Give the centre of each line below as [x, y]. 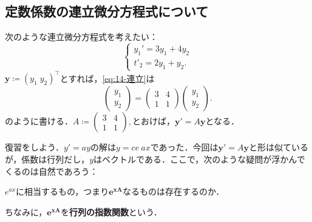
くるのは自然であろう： [52, 171]
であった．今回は [184, 147]
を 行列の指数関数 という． [111, 211]
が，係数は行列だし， [47, 159]
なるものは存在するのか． [173, 191]
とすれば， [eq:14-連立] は [107, 78]
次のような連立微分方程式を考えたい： [81, 37]
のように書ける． [39, 121]
